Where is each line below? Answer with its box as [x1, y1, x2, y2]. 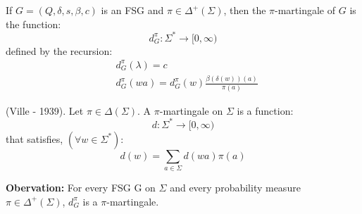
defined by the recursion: [6, 43, 113, 58]
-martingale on [159, 103, 223, 118]
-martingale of [275, 3, 336, 17]
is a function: [237, 103, 294, 118]
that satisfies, [6, 131, 63, 146]
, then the [223, 3, 266, 17]
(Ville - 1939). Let [6, 103, 84, 118]
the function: [6, 16, 61, 31]
